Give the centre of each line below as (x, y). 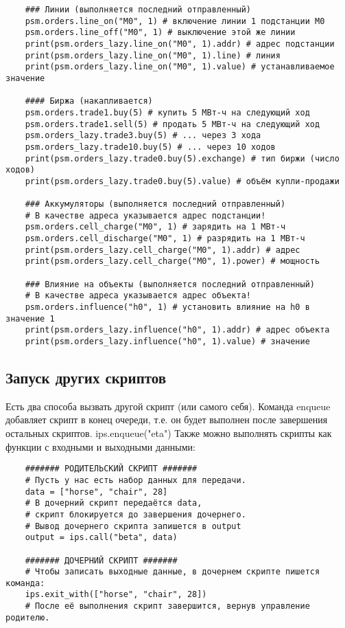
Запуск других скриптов (86, 378)
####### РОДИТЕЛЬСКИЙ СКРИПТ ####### (111, 469)
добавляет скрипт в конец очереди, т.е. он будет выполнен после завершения (167, 419)
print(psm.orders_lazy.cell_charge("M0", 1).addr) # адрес (163, 250)
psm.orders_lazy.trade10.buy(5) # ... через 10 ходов (150, 147)
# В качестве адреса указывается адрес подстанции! (145, 215)
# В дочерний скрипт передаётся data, (114, 503)
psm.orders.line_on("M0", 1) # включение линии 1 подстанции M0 (175, 21)
